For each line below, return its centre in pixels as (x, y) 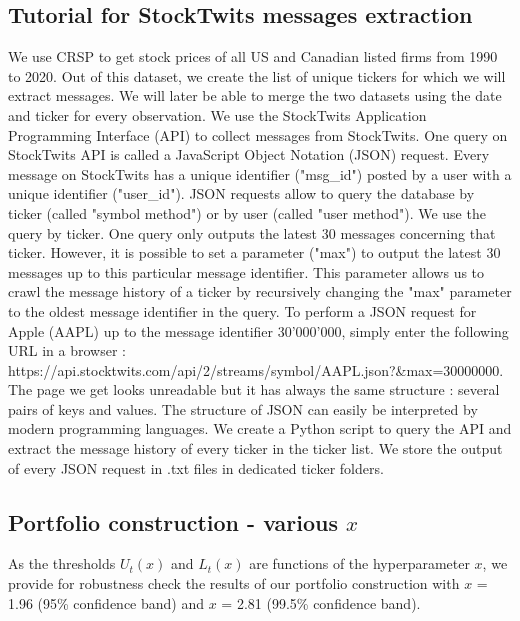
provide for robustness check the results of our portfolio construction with (234, 583)
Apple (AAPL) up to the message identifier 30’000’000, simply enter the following (258, 330)
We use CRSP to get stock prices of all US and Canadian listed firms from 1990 (253, 56)
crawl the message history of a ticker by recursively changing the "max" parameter (260, 291)
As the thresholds (62, 563)
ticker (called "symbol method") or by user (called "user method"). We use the (247, 212)
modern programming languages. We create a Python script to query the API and (260, 428)
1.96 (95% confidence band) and (106, 602)
